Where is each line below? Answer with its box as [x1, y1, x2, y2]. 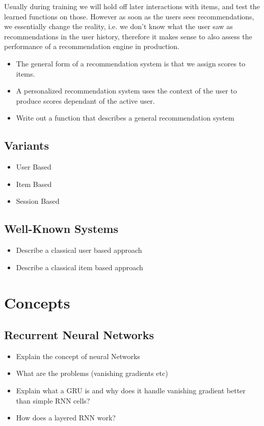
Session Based [16, 196, 60, 206]
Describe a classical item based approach [16, 262, 143, 272]
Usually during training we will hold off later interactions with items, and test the [4, 1, 260, 11]
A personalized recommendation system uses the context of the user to [16, 85, 237, 96]
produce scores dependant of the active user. [16, 95, 155, 106]
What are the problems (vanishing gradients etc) [16, 368, 168, 378]
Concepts [4, 292, 70, 313]
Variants [4, 137, 49, 153]
